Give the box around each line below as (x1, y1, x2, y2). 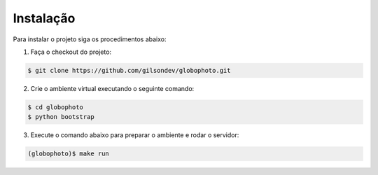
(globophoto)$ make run (27, 150, 110, 157)
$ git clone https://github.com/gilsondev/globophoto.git (27, 66, 231, 74)
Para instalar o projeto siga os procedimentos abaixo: (13, 35, 167, 43)
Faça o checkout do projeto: (30, 48, 112, 56)
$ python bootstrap (27, 113, 94, 121)
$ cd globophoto (27, 103, 84, 111)
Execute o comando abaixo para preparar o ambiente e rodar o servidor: (30, 131, 239, 139)
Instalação (13, 10, 76, 26)
